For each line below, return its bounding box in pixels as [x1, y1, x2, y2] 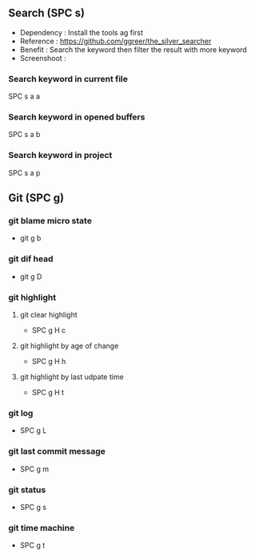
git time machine [8, 522, 75, 533]
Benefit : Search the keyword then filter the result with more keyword [19, 44, 248, 55]
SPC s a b [8, 130, 41, 139]
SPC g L [19, 426, 47, 435]
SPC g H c [31, 325, 66, 335]
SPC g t [19, 540, 46, 550]
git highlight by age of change [19, 341, 119, 350]
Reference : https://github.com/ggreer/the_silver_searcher [19, 36, 212, 46]
